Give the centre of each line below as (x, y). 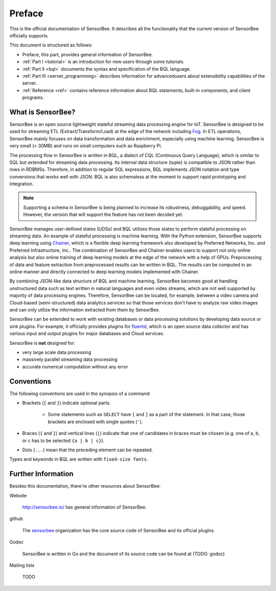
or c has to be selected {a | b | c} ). (63, 441)
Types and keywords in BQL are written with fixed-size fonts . (79, 459)
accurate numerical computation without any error (75, 366)
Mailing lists (22, 565)
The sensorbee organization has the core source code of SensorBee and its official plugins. (119, 530)
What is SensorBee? (42, 112)
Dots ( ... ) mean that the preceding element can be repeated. (88, 450)
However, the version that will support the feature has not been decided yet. (103, 214)
